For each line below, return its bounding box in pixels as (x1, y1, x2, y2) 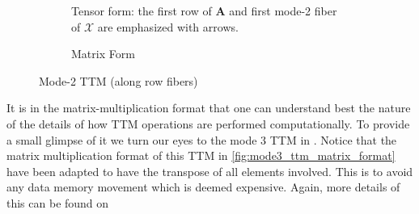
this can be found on (6, 194, 109, 211)
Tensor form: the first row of (71, 2, 212, 19)
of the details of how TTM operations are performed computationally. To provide (6, 115, 410, 132)
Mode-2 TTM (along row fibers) (39, 72, 198, 89)
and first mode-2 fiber (229, 2, 337, 19)
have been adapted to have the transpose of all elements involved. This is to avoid (6, 162, 413, 179)
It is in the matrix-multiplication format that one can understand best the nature (6, 99, 411, 116)
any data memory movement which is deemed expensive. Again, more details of (6, 178, 400, 195)
